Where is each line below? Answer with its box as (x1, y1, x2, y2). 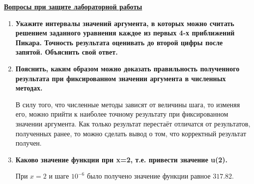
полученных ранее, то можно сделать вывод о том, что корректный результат (15, 128, 247, 138)
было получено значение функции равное (86, 171, 211, 181)
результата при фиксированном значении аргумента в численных (15, 73, 226, 83)
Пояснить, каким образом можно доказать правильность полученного (15, 63, 240, 73)
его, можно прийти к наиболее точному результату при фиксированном (15, 109, 228, 119)
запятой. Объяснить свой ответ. (15, 47, 118, 57)
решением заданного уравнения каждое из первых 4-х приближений (15, 28, 235, 38)
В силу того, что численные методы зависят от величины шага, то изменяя (15, 99, 240, 109)
